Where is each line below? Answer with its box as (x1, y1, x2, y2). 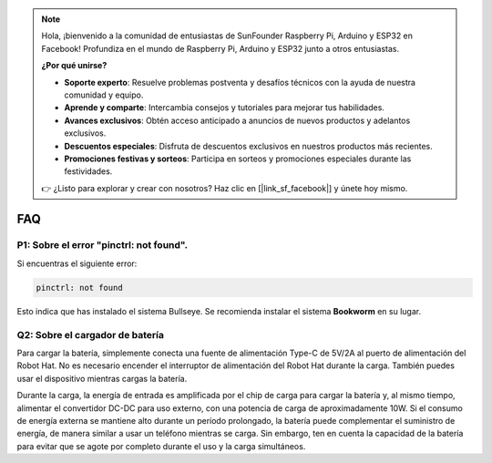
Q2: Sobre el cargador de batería (16, 328, 164, 341)
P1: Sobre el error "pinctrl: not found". (16, 239, 189, 252)
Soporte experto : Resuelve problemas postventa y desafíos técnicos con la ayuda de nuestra (64, 77, 416, 87)
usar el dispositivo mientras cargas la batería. (16, 373, 188, 384)
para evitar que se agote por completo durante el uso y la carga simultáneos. (16, 440, 306, 451)
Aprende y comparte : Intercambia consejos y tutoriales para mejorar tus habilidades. (64, 102, 384, 113)
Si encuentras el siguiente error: (16, 258, 138, 269)
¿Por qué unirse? (41, 60, 108, 71)
